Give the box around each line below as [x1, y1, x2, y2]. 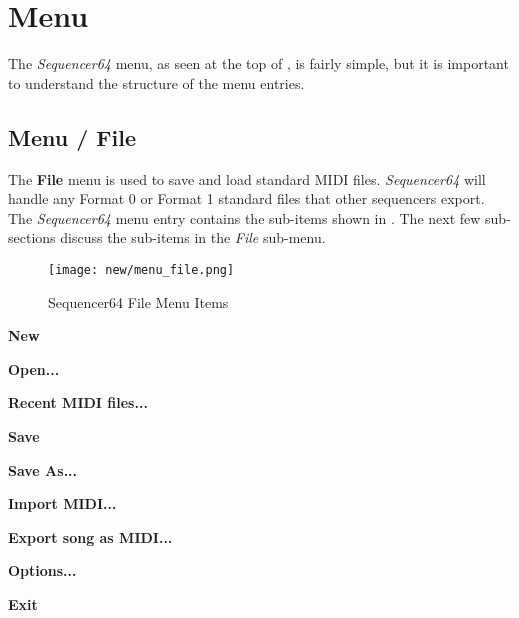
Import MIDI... [8, 493, 117, 514]
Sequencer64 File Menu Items [48, 291, 229, 312]
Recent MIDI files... [8, 392, 148, 413]
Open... [8, 358, 60, 379]
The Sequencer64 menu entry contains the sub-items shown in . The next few [8, 207, 481, 228]
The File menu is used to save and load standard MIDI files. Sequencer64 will [8, 168, 486, 189]
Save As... [8, 459, 78, 480]
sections [8, 227, 56, 248]
